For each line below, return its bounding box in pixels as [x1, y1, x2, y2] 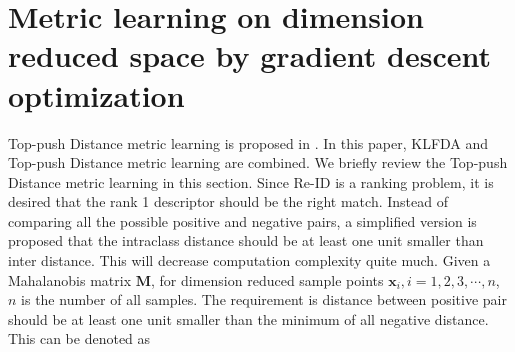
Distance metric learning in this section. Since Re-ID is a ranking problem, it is [8, 171, 494, 192]
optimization [8, 74, 185, 115]
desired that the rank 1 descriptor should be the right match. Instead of [8, 191, 448, 212]
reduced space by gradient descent [8, 35, 492, 76]
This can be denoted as [8, 328, 151, 349]
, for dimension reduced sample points [151, 269, 384, 290]
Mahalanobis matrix [8, 269, 132, 290]
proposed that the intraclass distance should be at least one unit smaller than [8, 230, 484, 251]
